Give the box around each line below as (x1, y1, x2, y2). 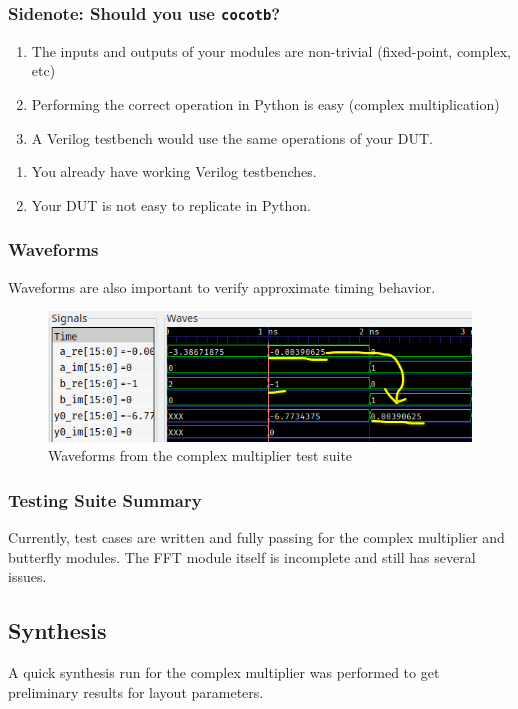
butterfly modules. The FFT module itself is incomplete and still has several (8, 546, 476, 567)
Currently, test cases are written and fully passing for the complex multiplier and (8, 526, 505, 547)
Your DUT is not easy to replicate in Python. (31, 194, 311, 215)
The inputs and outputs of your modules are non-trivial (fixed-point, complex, (31, 40, 511, 61)
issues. (8, 566, 47, 587)
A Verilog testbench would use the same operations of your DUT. (31, 127, 433, 148)
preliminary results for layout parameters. (8, 681, 264, 702)
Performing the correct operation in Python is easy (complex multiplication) (31, 93, 500, 114)
